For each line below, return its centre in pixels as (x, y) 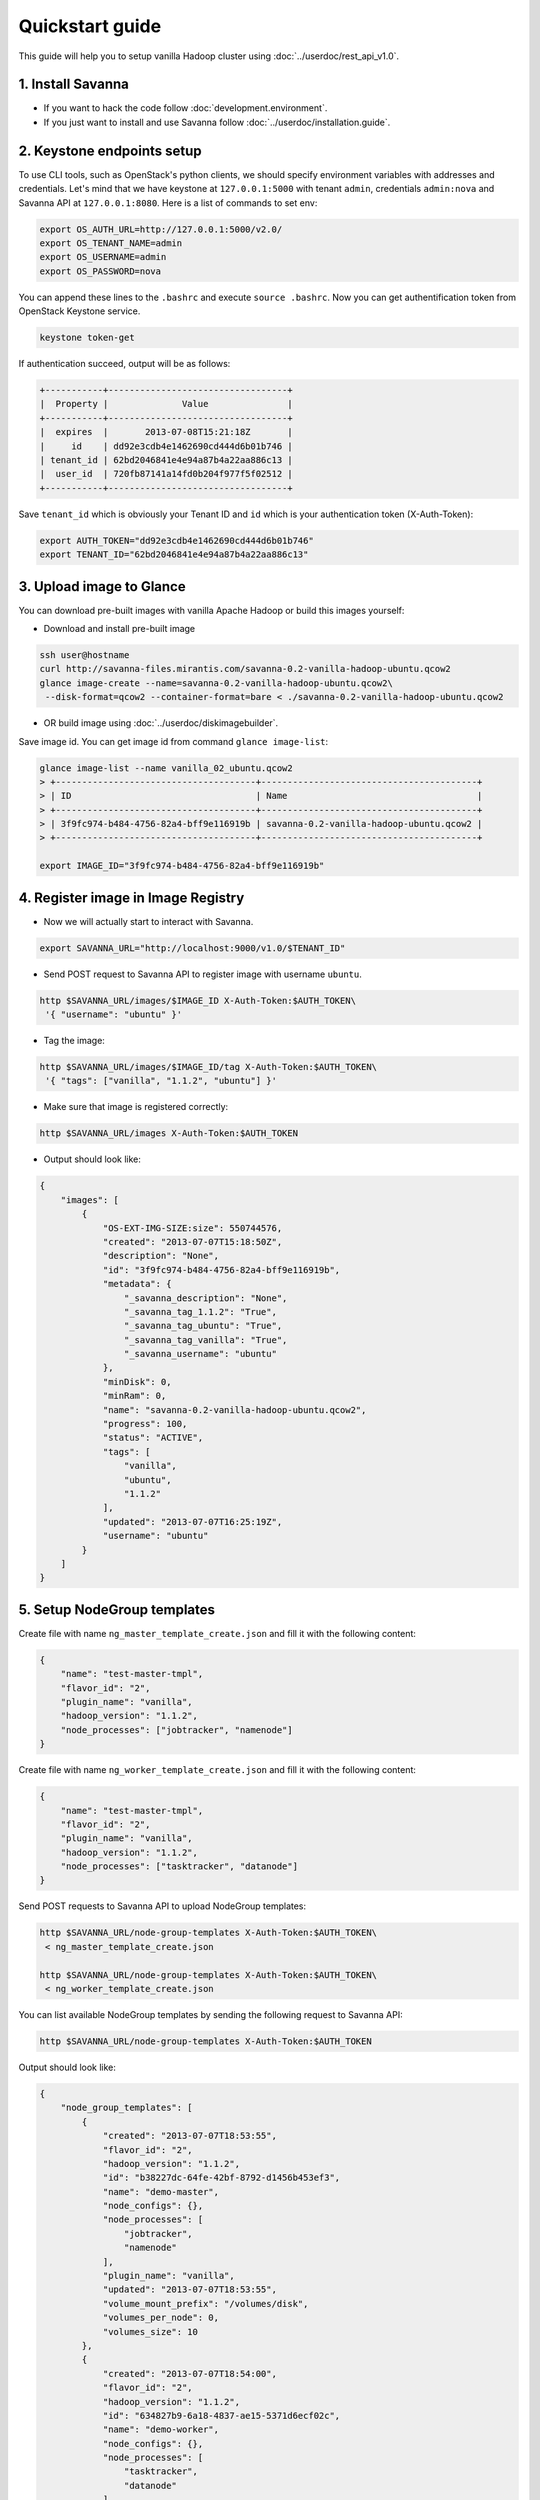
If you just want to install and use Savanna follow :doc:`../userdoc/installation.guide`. (217, 122)
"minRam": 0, (134, 1396)
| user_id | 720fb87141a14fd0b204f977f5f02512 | (166, 474)
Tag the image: (74, 1041)
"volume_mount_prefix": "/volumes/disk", (205, 2303)
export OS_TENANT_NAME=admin (111, 243)
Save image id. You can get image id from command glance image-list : (173, 741)
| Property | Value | (166, 404)
